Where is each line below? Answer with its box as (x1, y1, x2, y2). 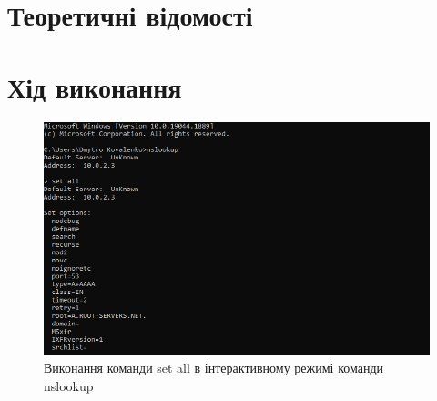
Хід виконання (7, 67, 182, 105)
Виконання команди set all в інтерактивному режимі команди (44, 358, 384, 377)
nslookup (44, 375, 94, 395)
